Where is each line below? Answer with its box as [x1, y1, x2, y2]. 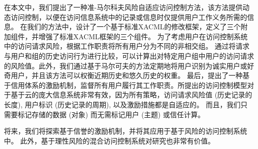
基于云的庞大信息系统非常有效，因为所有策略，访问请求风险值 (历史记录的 [10, 89, 253, 100]
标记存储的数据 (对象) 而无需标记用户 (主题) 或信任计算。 [17, 109, 205, 119]
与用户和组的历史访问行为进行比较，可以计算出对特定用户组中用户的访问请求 [4, 50, 254, 61]
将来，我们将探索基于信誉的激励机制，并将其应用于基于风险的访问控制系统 [4, 126, 247, 136]
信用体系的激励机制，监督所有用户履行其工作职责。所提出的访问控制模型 [10, 79, 247, 90]
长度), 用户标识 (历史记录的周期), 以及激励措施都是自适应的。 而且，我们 [4, 99, 241, 109]
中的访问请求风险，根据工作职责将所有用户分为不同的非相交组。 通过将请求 [4, 41, 250, 51]
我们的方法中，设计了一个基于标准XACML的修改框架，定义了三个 [27, 21, 241, 32]
